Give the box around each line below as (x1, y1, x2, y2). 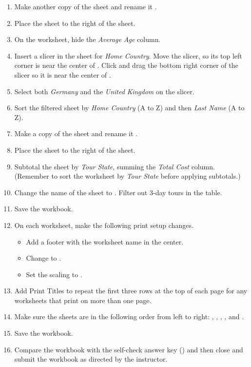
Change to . (26, 253, 61, 263)
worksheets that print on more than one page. (14, 295, 152, 305)
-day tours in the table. (153, 187, 222, 197)
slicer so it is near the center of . (14, 69, 111, 80)
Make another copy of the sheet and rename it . (14, 1, 157, 11)
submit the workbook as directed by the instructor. (14, 354, 168, 364)
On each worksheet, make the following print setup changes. (14, 220, 193, 230)
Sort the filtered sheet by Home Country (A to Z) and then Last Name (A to (14, 102, 245, 113)
